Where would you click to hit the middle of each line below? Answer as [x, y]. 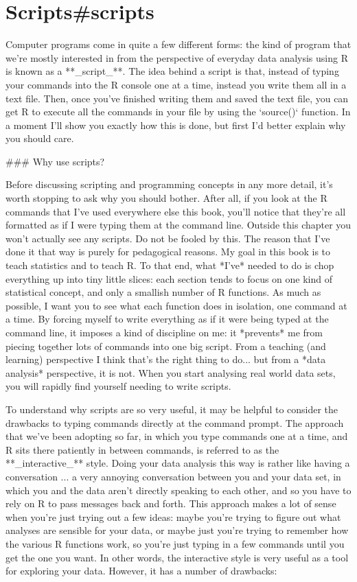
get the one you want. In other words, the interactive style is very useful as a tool [177, 557]
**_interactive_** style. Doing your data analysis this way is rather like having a [178, 463]
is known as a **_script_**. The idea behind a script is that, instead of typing [172, 71]
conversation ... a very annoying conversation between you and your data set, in [173, 476]
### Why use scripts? [55, 161]
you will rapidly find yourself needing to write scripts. [118, 386]
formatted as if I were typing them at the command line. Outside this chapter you [178, 225]
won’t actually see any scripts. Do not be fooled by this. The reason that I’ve [168, 238]
